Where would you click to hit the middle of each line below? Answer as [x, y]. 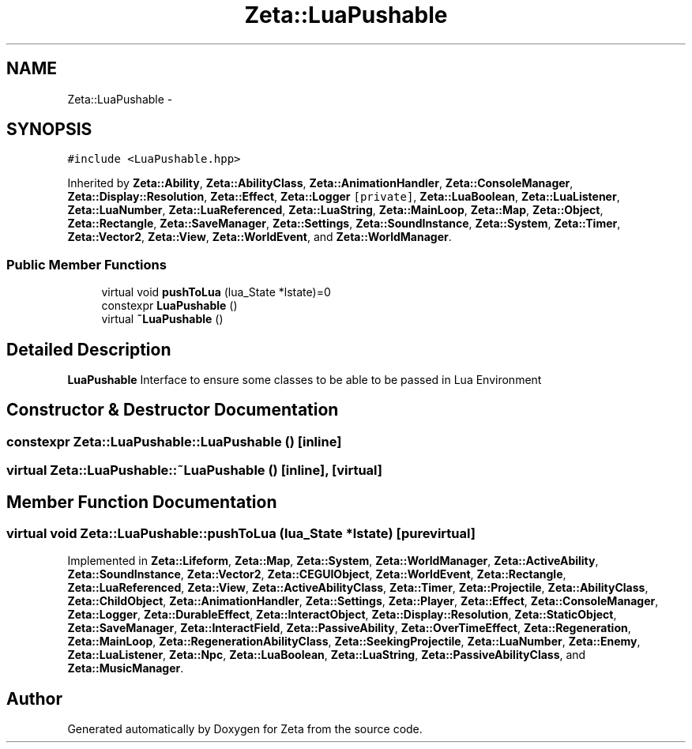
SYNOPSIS [49, 130]
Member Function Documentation [142, 502]
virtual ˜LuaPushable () [162, 319]
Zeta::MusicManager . [126, 668]
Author [34, 698]
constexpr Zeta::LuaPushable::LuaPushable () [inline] [174, 441]
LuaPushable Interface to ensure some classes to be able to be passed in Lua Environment [305, 380]
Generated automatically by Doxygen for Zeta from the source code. [245, 729]
